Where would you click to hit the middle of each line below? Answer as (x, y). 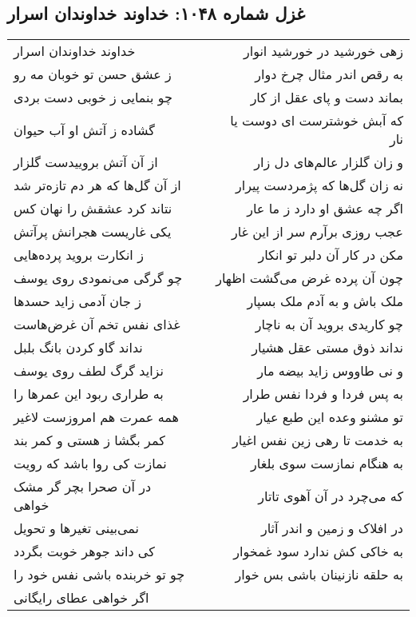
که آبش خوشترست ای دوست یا (317, 121)
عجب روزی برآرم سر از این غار (317, 232)
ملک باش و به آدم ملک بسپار (325, 301)
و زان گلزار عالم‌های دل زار (329, 162)
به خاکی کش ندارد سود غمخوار (318, 551)
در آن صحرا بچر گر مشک (83, 487)
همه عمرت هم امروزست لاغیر (96, 417)
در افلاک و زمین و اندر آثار (332, 528)
